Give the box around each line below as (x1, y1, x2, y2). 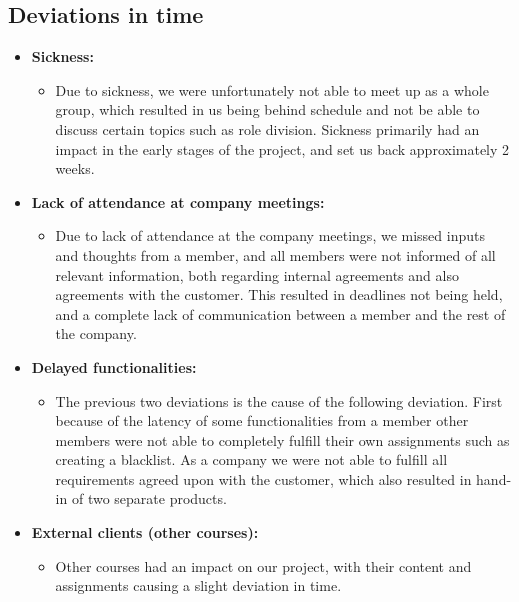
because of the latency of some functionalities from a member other (55, 410, 469, 431)
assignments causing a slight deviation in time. (55, 575, 342, 596)
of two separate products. (71, 488, 227, 509)
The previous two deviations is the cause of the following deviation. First (55, 390, 503, 411)
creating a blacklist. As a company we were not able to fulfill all (55, 449, 448, 470)
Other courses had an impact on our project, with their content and (55, 555, 472, 576)
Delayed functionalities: (31, 356, 197, 377)
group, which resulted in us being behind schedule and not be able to (55, 99, 480, 120)
